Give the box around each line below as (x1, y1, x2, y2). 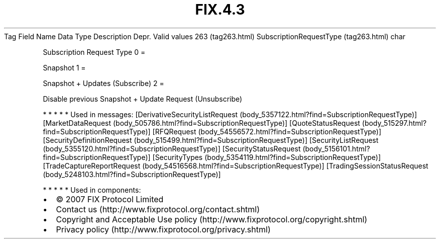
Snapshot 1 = (43, 63, 86, 72)
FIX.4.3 (195, 1, 245, 18)
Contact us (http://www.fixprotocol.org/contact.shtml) (56, 204, 260, 214)
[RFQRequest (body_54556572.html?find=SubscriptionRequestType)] (152, 127, 382, 136)
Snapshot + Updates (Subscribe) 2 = (43, 78, 164, 88)
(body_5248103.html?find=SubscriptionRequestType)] (43, 170, 221, 179)
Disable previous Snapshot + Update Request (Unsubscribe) (43, 94, 243, 103)
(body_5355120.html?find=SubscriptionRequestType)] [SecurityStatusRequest (43, 144, 301, 153)
